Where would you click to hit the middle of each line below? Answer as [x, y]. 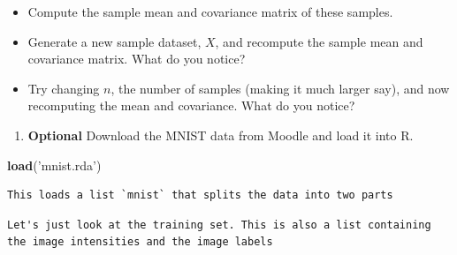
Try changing [64, 88]
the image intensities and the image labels [140, 242]
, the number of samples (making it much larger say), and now [280, 88]
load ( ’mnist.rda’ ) [54, 165]
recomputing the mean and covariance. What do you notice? [191, 105]
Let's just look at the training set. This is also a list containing [219, 225]
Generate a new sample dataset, [114, 41]
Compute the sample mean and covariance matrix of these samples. [210, 11]
